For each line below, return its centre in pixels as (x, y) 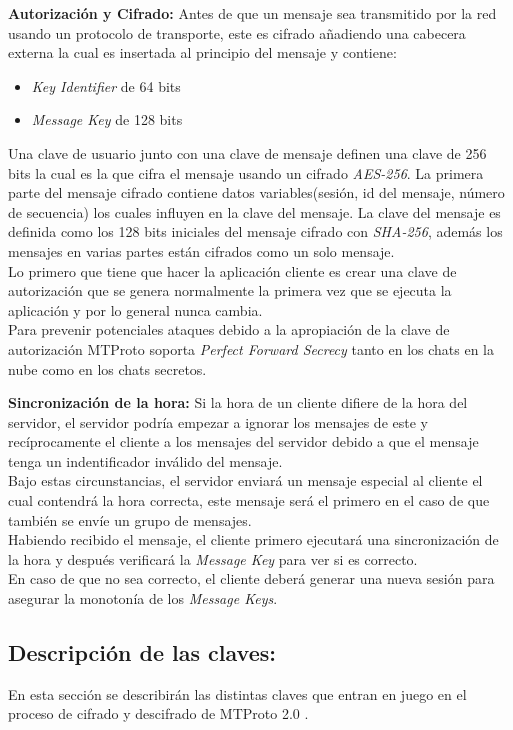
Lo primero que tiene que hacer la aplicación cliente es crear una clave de (232, 270)
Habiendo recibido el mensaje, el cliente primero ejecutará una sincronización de (253, 539)
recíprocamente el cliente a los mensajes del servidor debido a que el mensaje (243, 441)
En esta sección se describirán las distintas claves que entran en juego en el (237, 693)
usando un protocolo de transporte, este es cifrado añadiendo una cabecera (237, 32)
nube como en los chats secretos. (107, 368)
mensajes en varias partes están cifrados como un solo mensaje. (201, 250)
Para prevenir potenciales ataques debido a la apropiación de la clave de (229, 329)
